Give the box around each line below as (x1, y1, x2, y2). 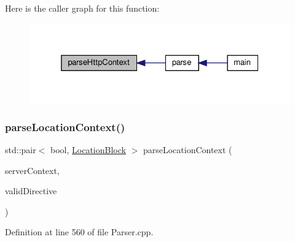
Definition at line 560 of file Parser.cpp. (5, 225, 154, 238)
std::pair (5, 143, 36, 156)
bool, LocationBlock (50, 143, 126, 156)
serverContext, (5, 164, 60, 176)
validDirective (5, 184, 57, 197)
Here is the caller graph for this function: (5, 2, 160, 14)
